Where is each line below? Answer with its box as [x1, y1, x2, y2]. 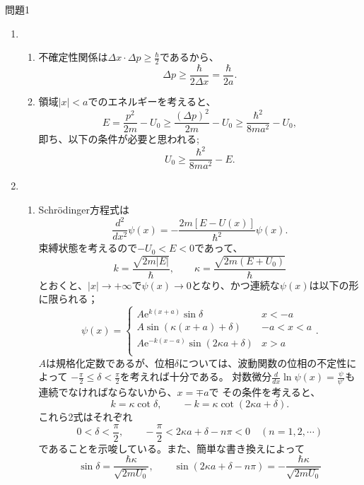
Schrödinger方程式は [38, 201, 130, 216]
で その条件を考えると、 [209, 385, 321, 399]
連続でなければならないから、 [38, 385, 177, 399]
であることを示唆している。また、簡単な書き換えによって [38, 440, 305, 455]
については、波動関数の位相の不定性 [178, 355, 347, 370]
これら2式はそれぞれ [38, 409, 133, 423]
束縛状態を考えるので [38, 240, 138, 255]
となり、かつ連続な [191, 277, 280, 292]
